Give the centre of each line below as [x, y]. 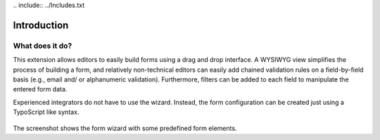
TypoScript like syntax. [46, 112]
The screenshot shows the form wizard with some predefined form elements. [125, 128]
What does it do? [43, 46]
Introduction [41, 25]
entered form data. [40, 89]
